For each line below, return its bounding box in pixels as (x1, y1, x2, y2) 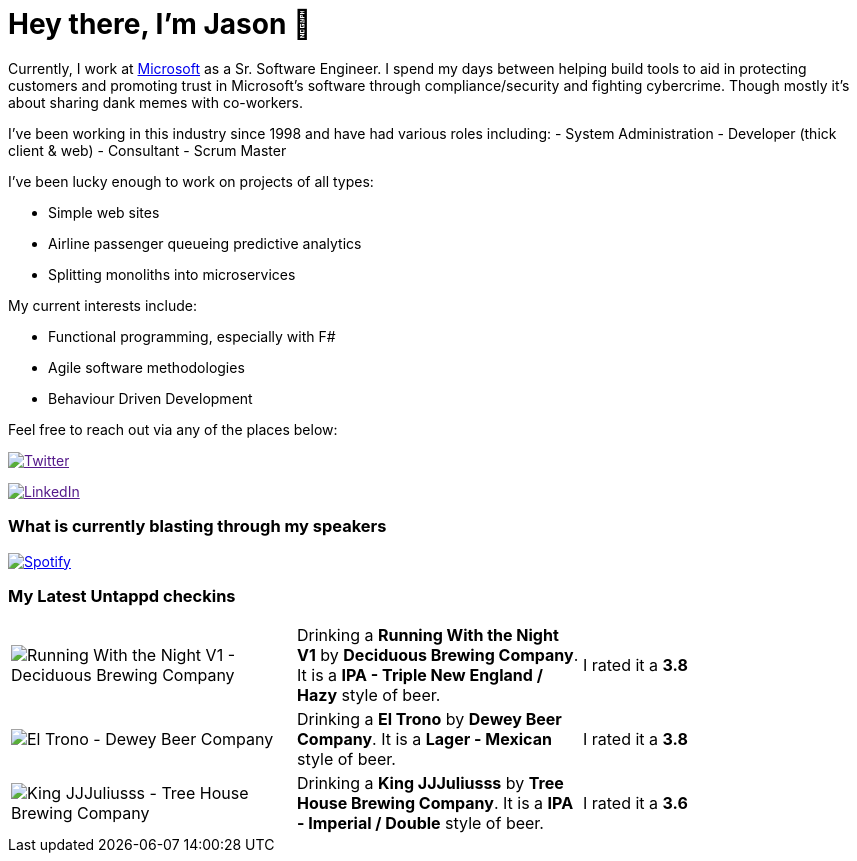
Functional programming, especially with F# (48, 327, 336, 345)
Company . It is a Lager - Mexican (296, 729, 552, 750)
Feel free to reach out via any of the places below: (8, 420, 338, 438)
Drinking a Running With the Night (296, 625, 559, 646)
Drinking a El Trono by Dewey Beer (296, 709, 562, 730)
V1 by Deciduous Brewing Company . (296, 645, 579, 666)
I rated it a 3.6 (582, 793, 688, 814)
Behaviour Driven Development (48, 389, 253, 407)
